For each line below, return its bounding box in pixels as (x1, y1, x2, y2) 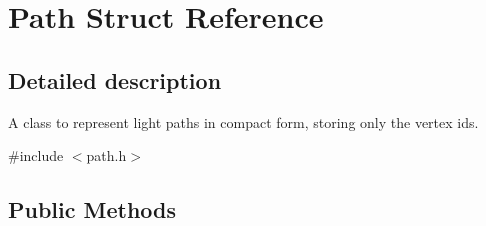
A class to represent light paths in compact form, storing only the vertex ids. (8, 111, 479, 132)
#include (8, 145, 64, 166)
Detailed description (8, 64, 222, 95)
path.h (86, 145, 127, 166)
